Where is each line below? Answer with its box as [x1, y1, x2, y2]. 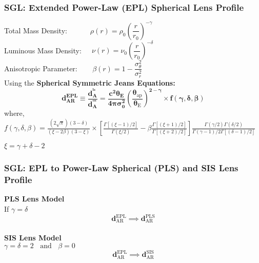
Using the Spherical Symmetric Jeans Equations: [4, 77, 175, 88]
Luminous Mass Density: [4, 45, 82, 55]
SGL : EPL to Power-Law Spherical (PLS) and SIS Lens [4, 161, 238, 174]
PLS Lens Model [4, 193, 65, 204]
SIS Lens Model [4, 232, 62, 243]
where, [4, 108, 25, 118]
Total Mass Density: [4, 25, 67, 35]
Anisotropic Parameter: [4, 63, 77, 73]
